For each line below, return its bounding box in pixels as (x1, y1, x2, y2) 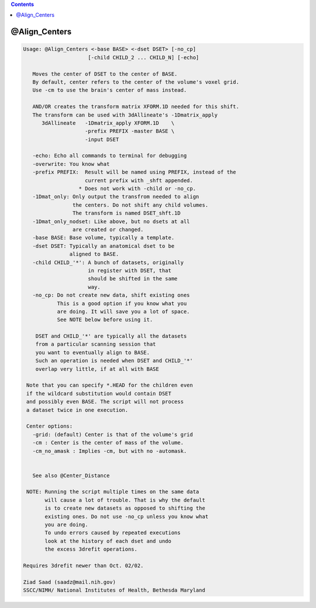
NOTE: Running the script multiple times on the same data (26, 489, 200, 495)
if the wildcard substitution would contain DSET (26, 390, 172, 397)
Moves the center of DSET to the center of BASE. (32, 70, 178, 77)
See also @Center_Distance (32, 472, 110, 479)
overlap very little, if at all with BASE (35, 366, 159, 372)
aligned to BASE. (69, 251, 119, 258)
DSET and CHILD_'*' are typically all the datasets (35, 333, 187, 340)
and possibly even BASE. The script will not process (26, 398, 184, 405)
